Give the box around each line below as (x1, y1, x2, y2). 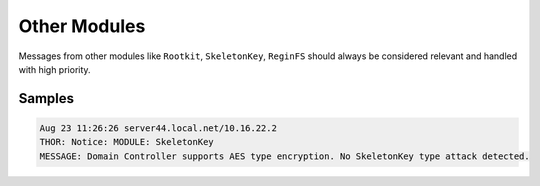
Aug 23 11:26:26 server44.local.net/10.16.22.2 (39, 122, 277, 134)
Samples (18, 90, 75, 107)
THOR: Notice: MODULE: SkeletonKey (39, 136, 214, 148)
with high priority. (18, 63, 91, 75)
